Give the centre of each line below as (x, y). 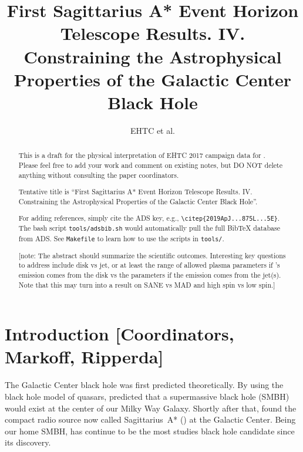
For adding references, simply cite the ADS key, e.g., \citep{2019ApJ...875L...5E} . (149, 218)
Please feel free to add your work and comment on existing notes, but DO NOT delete (150, 165)
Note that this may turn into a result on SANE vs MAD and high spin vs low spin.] (147, 284)
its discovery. (28, 442)
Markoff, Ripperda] (84, 357)
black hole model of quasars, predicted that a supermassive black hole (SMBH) (147, 396)
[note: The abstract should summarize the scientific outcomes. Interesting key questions (152, 255)
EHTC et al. (153, 130)
